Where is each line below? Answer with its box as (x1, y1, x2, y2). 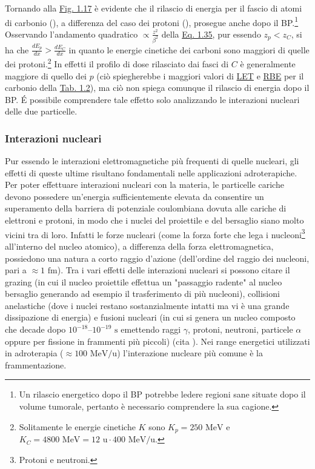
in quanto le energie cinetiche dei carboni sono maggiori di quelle (68, 43, 310, 56)
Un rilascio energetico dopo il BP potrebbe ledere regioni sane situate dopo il (19, 388, 306, 401)
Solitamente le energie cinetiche (19, 420, 136, 433)
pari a (5, 264, 27, 276)
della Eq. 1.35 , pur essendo (161, 27, 261, 40)
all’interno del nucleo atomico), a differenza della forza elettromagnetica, (5, 239, 274, 252)
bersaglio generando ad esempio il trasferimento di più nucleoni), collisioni (5, 287, 280, 300)
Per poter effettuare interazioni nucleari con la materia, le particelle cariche (5, 178, 284, 191)
